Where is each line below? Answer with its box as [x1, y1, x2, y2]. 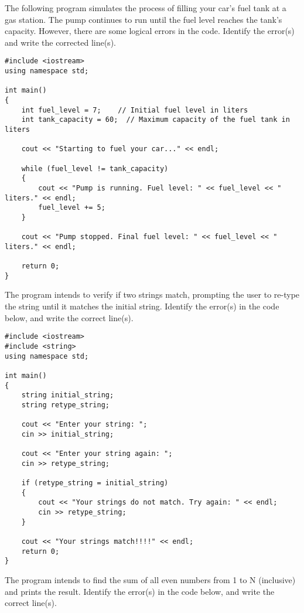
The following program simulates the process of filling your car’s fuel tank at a [5, 2, 286, 13]
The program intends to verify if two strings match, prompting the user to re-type [5, 288, 300, 301]
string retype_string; [21, 400, 110, 409]
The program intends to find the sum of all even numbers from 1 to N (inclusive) [5, 574, 296, 585]
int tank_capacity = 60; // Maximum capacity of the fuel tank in [21, 115, 290, 124]
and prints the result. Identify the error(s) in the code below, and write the [5, 585, 275, 597]
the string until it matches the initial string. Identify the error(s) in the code [5, 300, 279, 312]
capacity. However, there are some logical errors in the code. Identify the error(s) [5, 25, 295, 37]
